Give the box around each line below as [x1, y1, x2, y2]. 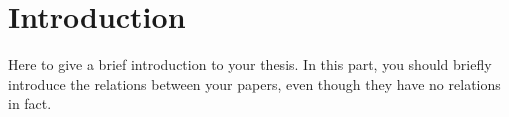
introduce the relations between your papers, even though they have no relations [8, 73, 501, 94]
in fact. [8, 93, 52, 114]
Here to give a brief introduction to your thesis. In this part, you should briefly [8, 54, 492, 75]
